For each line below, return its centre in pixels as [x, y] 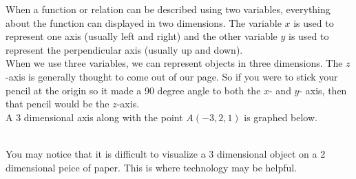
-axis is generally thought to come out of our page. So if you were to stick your [172, 76]
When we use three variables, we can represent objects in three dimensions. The [174, 63]
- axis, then [323, 90]
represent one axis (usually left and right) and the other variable [142, 36]
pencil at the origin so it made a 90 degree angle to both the [133, 90]
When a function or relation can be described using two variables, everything [168, 9]
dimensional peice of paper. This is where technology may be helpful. [151, 167]
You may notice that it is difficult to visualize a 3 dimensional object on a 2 [166, 153]
